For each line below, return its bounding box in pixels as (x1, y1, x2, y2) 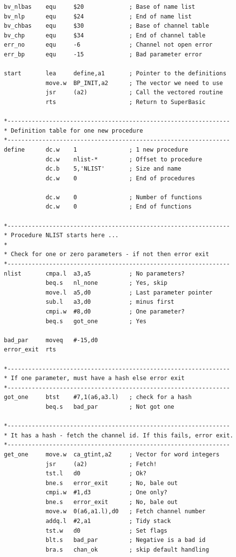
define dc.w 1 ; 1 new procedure (4, 146, 188, 153)
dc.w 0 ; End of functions (45, 203, 192, 210)
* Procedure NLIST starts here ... (4, 232, 119, 239)
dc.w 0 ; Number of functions (45, 193, 202, 201)
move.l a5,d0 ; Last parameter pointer (45, 289, 213, 296)
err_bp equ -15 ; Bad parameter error (4, 51, 202, 58)
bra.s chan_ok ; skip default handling (45, 546, 209, 553)
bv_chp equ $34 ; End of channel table (4, 32, 206, 39)
